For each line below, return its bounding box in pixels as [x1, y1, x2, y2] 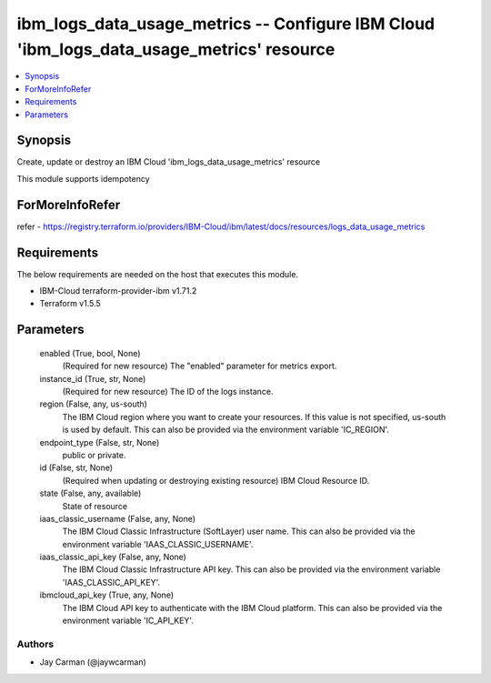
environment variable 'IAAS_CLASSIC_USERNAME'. [62, 538, 254, 549]
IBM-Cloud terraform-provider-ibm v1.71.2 [39, 286, 197, 296]
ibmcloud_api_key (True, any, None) [39, 589, 175, 600]
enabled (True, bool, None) [39, 347, 141, 358]
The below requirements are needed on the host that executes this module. [16, 268, 299, 279]
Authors [16, 638, 55, 650]
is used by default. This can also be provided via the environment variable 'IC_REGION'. [62, 424, 390, 436]
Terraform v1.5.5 [39, 298, 102, 309]
